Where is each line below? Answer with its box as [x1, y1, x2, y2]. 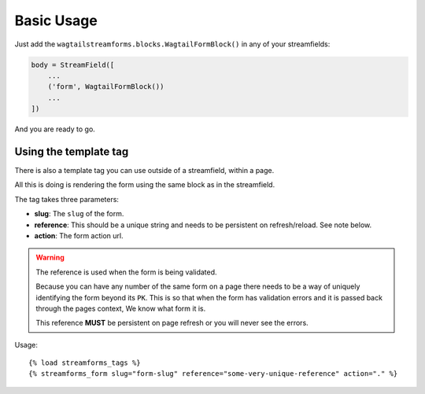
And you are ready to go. [14, 124, 96, 134]
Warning [35, 252, 65, 263]
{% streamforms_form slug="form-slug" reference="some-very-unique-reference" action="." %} [28, 370, 398, 378]
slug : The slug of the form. [34, 209, 124, 219]
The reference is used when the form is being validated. [35, 267, 217, 277]
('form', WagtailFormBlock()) [47, 83, 164, 91]
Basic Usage [14, 12, 98, 29]
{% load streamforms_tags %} [28, 359, 141, 367]
